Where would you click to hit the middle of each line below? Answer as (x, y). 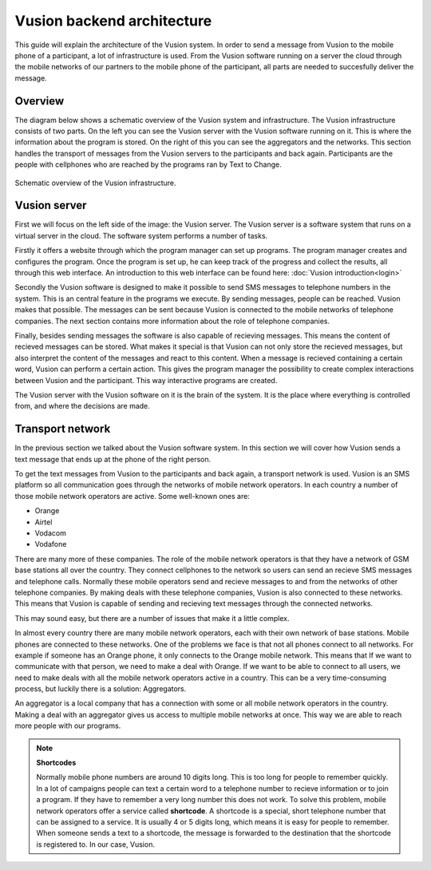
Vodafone (51, 544)
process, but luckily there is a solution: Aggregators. (101, 689)
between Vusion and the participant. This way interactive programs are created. (146, 380)
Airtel (43, 522)
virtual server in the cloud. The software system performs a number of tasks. (141, 235)
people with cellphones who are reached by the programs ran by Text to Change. (148, 164)
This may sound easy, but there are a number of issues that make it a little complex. (152, 618)
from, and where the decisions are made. (83, 406)
